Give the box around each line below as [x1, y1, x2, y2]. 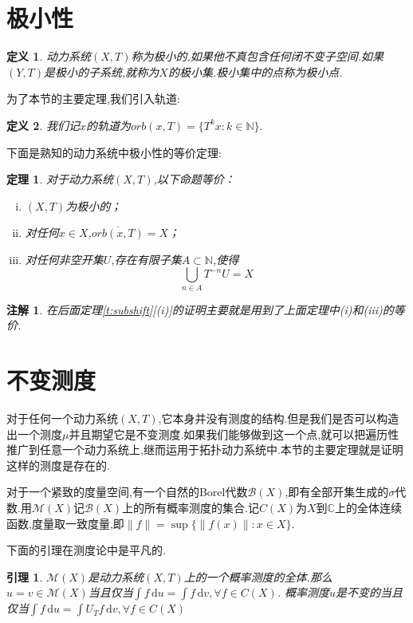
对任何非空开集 [25, 250, 104, 267]
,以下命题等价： [153, 171, 235, 187]
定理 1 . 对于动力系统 [6, 171, 113, 187]
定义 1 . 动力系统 [6, 48, 91, 65]
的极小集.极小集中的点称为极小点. [167, 63, 343, 80]
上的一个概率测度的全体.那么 [183, 568, 332, 585]
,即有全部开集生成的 [285, 483, 389, 500]
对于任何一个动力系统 [6, 410, 118, 427]
